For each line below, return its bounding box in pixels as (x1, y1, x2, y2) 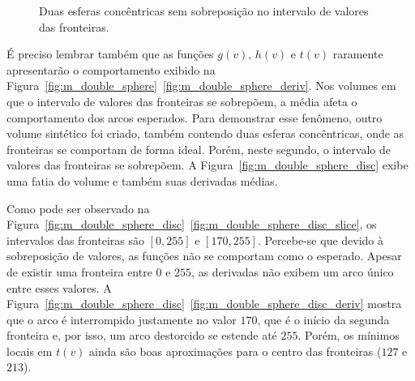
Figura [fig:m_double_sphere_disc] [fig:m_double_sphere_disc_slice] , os (6, 216, 377, 233)
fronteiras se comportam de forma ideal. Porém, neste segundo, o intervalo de (6, 140, 391, 157)
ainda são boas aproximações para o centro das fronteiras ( (89, 342, 382, 359)
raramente (332, 45, 383, 62)
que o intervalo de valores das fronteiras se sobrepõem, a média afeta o (6, 92, 357, 109)
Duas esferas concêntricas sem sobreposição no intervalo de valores (39, 2, 369, 19)
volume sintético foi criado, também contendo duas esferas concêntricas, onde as (6, 125, 404, 142)
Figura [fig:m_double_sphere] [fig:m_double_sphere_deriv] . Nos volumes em (6, 77, 396, 94)
